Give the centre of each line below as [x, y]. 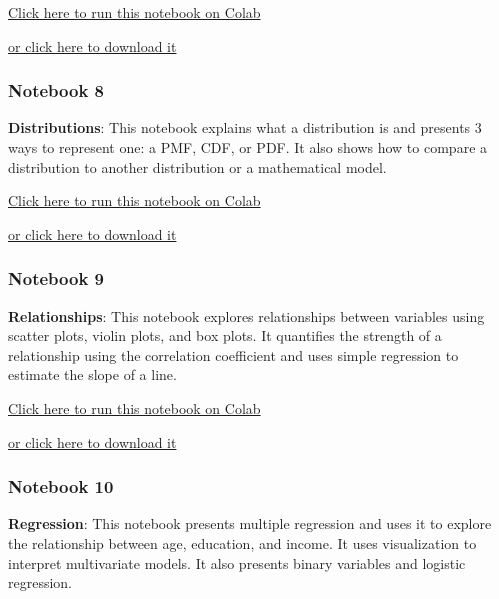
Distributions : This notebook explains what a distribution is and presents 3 [245, 127]
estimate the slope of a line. [92, 374]
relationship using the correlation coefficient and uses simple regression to [233, 354]
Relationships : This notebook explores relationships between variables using [246, 315]
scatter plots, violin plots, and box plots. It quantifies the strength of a [225, 335]
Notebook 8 [56, 90]
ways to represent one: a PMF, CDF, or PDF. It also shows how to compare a [248, 147]
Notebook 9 [56, 278]
